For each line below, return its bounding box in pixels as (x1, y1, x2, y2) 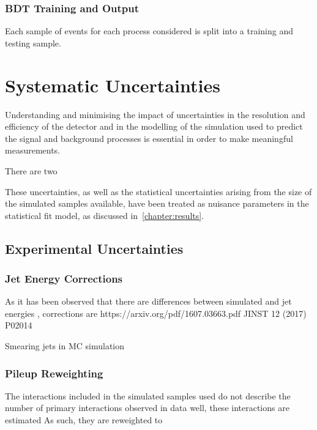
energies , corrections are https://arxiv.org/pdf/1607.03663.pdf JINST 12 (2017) (5, 306, 307, 319)
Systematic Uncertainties (5, 72, 220, 97)
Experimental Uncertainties (5, 239, 184, 258)
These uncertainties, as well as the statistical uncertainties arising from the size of (5, 185, 312, 198)
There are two (5, 164, 58, 177)
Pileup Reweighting (5, 365, 103, 380)
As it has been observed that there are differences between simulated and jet (5, 295, 292, 308)
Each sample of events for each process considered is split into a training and (5, 24, 294, 37)
